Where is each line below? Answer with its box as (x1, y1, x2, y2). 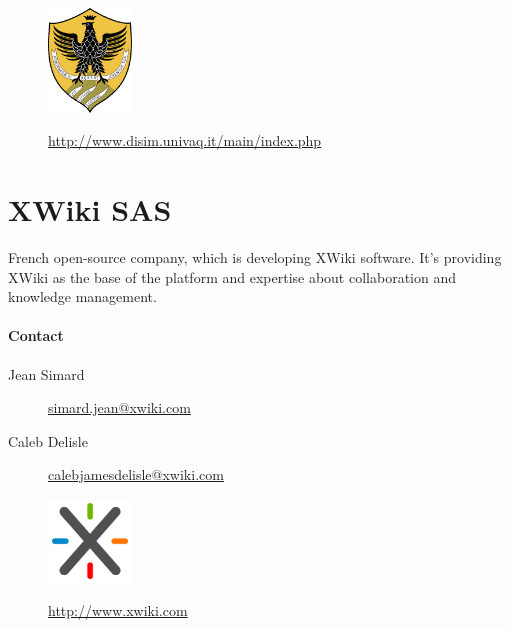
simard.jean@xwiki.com (48, 397, 191, 418)
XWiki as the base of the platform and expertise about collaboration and (8, 266, 456, 287)
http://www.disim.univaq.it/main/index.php (48, 130, 322, 151)
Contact (8, 325, 64, 346)
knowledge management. (8, 286, 157, 307)
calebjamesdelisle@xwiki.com (48, 464, 224, 485)
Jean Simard (8, 363, 85, 384)
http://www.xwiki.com (48, 600, 188, 621)
